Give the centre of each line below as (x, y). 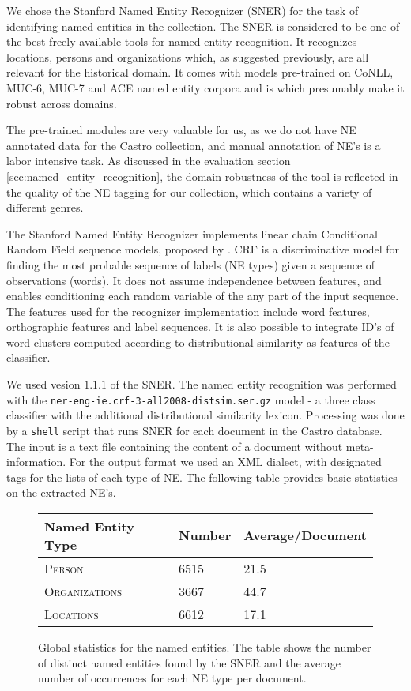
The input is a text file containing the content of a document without (175, 446)
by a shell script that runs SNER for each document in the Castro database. (194, 430)
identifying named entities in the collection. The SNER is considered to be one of (203, 26)
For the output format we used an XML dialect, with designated (225, 462)
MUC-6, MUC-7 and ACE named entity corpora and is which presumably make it (205, 87)
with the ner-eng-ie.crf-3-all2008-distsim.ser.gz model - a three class (191, 399)
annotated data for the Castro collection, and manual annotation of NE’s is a (194, 145)
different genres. (45, 207)
